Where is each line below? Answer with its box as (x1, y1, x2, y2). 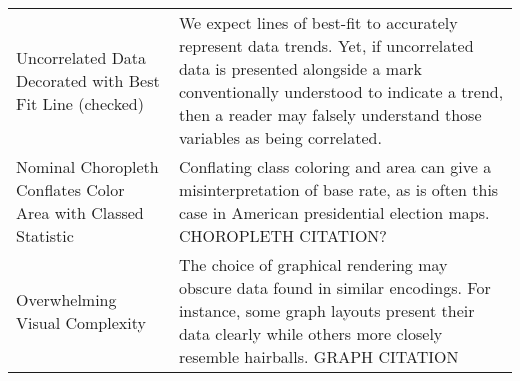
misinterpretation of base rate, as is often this (178, 178, 499, 201)
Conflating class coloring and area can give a (178, 155, 492, 178)
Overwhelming (16, 287, 117, 311)
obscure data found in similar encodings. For (178, 276, 491, 299)
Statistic (16, 224, 74, 247)
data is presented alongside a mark (178, 57, 422, 80)
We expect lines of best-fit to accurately (178, 11, 458, 34)
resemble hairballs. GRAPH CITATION (178, 345, 459, 368)
